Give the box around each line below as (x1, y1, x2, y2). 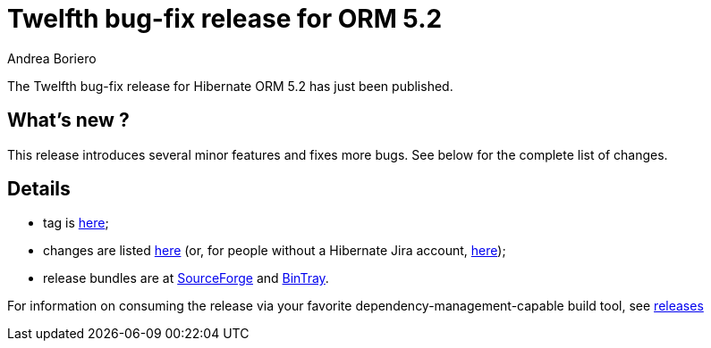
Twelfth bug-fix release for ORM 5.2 (7, 4, 443, 34)
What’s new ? (7, 109, 130, 132)
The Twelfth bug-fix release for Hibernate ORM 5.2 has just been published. (7, 78, 453, 94)
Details (7, 178, 71, 201)
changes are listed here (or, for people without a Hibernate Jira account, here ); (43, 243, 506, 259)
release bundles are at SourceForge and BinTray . (43, 270, 329, 286)
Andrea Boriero (7, 50, 97, 66)
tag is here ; (43, 215, 109, 231)
